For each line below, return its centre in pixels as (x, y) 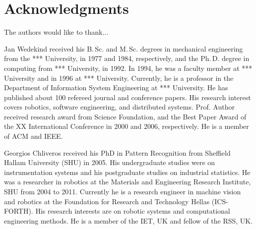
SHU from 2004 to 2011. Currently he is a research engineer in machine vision (123, 192)
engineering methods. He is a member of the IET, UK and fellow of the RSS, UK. (128, 220)
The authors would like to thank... (56, 32)
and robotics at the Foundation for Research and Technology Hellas (107, 201)
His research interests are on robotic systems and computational (133, 211)
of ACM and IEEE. (33, 136)
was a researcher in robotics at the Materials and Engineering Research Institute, (128, 182)
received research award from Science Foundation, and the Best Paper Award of (125, 116)
